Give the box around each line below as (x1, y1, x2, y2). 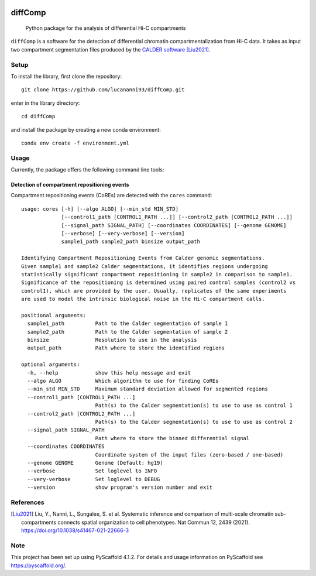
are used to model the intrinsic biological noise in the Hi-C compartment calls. (21, 296, 265, 303)
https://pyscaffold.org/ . (11, 562, 67, 569)
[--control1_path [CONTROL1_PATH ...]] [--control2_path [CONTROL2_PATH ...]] (61, 214, 293, 221)
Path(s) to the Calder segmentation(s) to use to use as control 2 (95, 419, 293, 425)
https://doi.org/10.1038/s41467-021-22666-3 (21, 527, 129, 534)
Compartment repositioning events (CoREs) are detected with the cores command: (11, 192, 212, 199)
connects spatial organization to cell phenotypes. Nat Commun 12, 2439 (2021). (57, 519, 250, 526)
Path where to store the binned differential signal (95, 435, 250, 441)
